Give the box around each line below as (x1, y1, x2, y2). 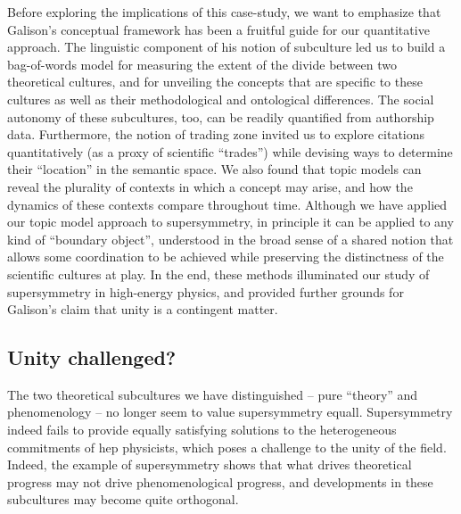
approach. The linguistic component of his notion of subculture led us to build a (7, 37, 446, 56)
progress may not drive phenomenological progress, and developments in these (7, 472, 433, 491)
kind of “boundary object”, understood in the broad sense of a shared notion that (7, 229, 454, 248)
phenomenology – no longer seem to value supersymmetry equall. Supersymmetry (7, 402, 453, 421)
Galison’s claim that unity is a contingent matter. (7, 300, 278, 319)
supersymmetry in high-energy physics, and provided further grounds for (7, 282, 404, 301)
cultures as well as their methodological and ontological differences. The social (7, 89, 434, 108)
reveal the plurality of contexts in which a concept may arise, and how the (7, 177, 413, 195)
